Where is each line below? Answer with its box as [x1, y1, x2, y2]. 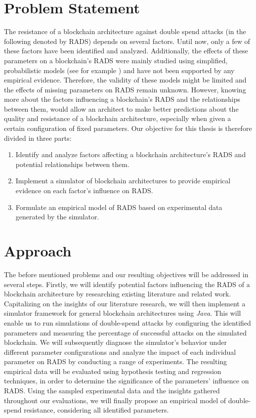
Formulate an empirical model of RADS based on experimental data [15, 202, 222, 212]
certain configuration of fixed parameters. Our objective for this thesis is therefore [4, 123, 252, 133]
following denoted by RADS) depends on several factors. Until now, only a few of [4, 36, 250, 46]
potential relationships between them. [15, 159, 129, 169]
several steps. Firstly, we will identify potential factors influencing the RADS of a [4, 279, 250, 289]
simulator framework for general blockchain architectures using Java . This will [4, 308, 241, 318]
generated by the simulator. [15, 211, 99, 222]
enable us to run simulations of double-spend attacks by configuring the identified [4, 317, 251, 328]
